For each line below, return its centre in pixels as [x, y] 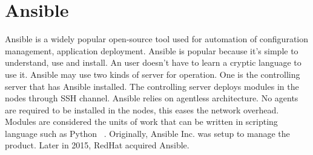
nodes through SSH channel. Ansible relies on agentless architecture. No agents [152, 98]
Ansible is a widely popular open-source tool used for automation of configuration [157, 39]
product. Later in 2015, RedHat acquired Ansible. [97, 145]
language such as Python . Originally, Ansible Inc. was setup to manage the [147, 133]
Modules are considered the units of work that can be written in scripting [141, 122]
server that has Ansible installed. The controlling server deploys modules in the [152, 86]
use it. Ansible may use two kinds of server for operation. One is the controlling [153, 74]
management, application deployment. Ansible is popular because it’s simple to [152, 50]
